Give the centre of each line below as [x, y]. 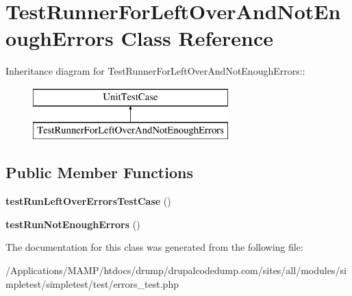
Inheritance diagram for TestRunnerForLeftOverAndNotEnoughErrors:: [155, 71]
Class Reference [197, 38]
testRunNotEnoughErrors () [73, 224]
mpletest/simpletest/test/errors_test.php [92, 283]
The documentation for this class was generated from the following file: [154, 247]
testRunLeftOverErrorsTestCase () [88, 201]
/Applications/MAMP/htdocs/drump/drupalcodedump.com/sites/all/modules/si [176, 270]
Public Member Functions [99, 172]
